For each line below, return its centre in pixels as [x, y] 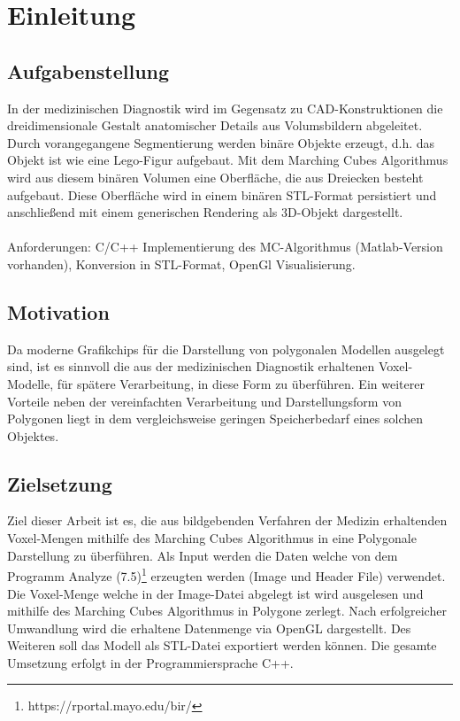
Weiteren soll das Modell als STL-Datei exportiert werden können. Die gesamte [222, 645]
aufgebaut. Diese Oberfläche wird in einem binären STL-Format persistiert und [222, 194]
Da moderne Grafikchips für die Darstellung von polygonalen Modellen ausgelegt [226, 349]
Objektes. [33, 435]
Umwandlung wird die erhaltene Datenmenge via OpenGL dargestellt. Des [209, 628]
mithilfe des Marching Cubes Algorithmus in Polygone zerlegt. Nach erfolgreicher [227, 611]
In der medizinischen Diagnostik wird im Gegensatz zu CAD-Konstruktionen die [225, 108]
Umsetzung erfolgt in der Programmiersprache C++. [150, 662]
